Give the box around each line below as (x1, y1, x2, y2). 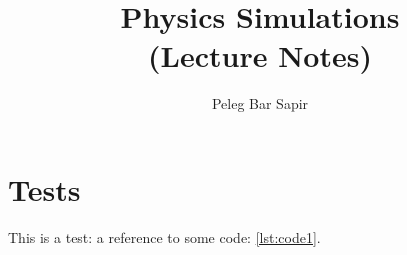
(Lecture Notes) (148, 35, 372, 76)
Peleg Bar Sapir (211, 93, 309, 114)
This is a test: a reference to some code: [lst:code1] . (8, 226, 321, 247)
